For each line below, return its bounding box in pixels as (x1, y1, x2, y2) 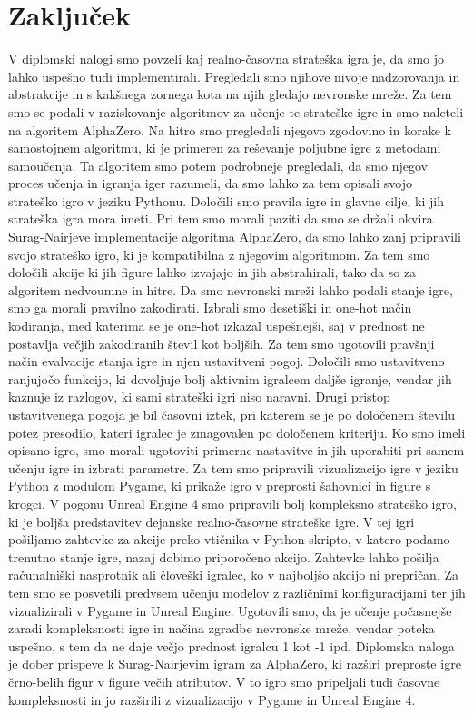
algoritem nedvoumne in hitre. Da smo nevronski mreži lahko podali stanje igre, (8, 280, 453, 299)
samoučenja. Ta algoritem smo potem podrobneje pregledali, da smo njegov (8, 155, 428, 174)
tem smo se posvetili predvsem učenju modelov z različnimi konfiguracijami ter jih (8, 582, 466, 601)
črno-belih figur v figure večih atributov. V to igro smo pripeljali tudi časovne (8, 671, 440, 690)
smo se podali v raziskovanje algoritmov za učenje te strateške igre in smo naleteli (8, 102, 464, 121)
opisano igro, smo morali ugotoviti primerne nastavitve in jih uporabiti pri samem (8, 441, 465, 460)
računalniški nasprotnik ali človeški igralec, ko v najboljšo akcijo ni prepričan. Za (8, 565, 459, 584)
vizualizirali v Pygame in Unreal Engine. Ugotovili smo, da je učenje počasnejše (8, 601, 452, 620)
